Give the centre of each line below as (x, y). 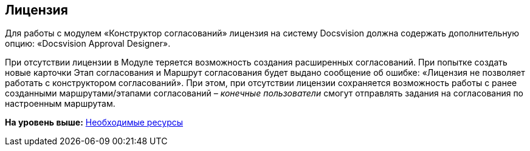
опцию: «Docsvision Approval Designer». (88, 44)
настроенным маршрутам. (60, 104)
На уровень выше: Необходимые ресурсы (94, 122)
